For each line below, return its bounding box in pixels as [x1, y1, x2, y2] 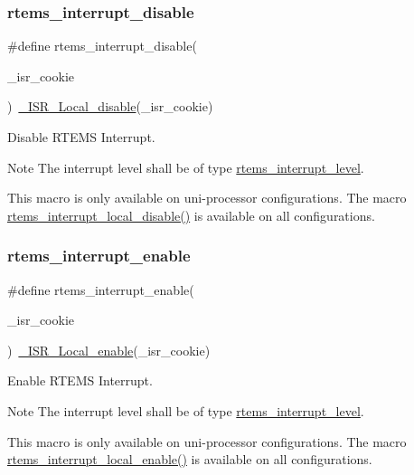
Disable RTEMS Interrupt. [7, 128, 155, 146]
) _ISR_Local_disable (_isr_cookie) [7, 97, 213, 116]
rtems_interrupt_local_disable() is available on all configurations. [7, 205, 375, 224]
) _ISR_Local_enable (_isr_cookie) [7, 340, 211, 359]
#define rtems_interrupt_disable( [7, 36, 197, 55]
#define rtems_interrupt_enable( [7, 280, 194, 299]
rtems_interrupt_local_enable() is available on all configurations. [7, 450, 372, 469]
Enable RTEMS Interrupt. [7, 371, 153, 390]
